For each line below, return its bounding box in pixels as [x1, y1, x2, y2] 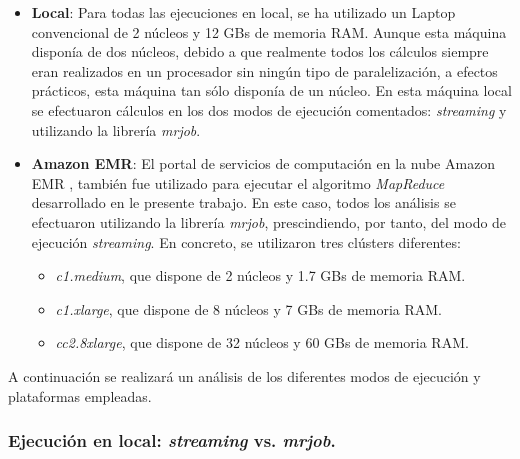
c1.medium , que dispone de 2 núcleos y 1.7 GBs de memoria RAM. [55, 265, 466, 286]
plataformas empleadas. [8, 385, 152, 406]
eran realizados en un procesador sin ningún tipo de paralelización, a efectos [31, 60, 498, 81]
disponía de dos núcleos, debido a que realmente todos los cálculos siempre [31, 41, 489, 62]
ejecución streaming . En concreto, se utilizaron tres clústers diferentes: [31, 231, 461, 252]
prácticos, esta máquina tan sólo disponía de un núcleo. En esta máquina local [31, 80, 512, 101]
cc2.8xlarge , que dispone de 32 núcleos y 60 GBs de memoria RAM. [55, 332, 469, 353]
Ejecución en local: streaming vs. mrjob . [8, 428, 336, 453]
